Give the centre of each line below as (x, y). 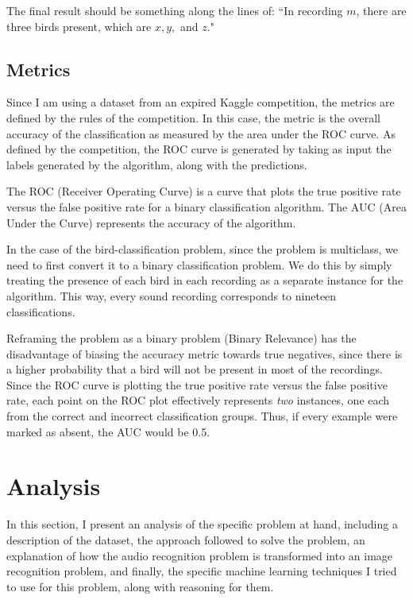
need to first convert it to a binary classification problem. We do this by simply (199, 264)
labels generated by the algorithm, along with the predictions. (157, 164)
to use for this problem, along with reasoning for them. (140, 586)
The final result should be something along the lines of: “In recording (175, 10)
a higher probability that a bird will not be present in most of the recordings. (195, 369)
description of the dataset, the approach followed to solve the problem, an (186, 539)
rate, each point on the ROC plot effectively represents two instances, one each (198, 400)
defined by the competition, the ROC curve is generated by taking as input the (199, 149)
